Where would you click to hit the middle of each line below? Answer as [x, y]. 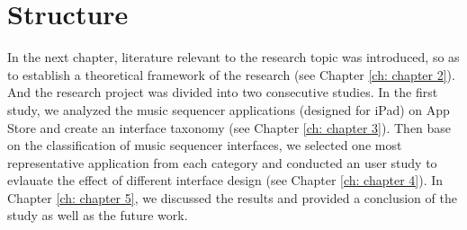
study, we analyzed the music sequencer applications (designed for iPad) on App [229, 109]
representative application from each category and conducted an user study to [222, 162]
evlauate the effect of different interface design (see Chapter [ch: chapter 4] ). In [225, 180]
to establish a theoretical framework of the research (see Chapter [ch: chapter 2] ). [231, 74]
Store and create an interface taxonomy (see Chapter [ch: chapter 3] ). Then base [229, 127]
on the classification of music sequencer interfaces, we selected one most [205, 145]
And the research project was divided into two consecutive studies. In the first [223, 92]
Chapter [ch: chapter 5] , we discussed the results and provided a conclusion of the [232, 197]
